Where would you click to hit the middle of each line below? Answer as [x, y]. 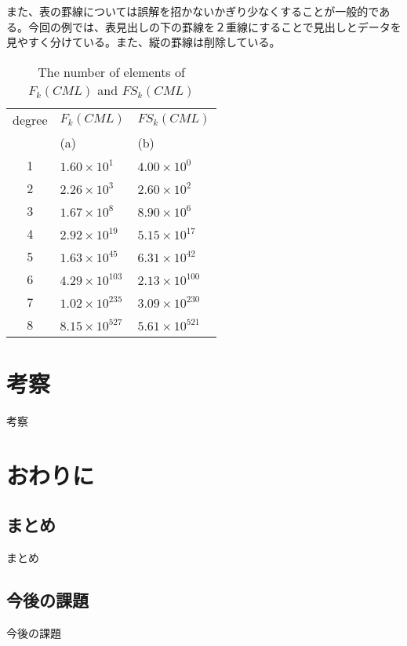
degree [30, 119]
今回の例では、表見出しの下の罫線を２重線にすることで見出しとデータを [214, 26]
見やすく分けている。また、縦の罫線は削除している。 [144, 42]
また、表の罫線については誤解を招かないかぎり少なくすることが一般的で [193, 11]
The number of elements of [111, 71]
